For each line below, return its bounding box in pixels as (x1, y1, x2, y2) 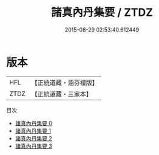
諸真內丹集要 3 (15, 142, 53, 150)
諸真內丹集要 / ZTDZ (50, 5, 154, 19)
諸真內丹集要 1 (15, 127, 52, 134)
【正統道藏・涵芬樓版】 (31, 78, 99, 87)
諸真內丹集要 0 (15, 119, 53, 126)
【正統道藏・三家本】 (31, 89, 93, 98)
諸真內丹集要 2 (15, 134, 53, 142)
